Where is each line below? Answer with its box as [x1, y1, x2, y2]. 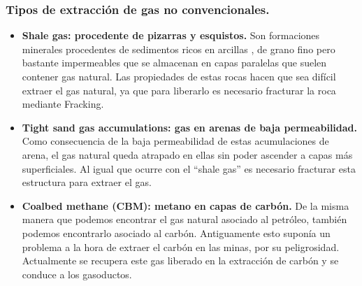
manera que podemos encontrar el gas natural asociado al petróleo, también [22, 212, 347, 227]
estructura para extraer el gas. [22, 175, 152, 190]
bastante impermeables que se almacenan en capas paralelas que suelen [22, 55, 327, 70]
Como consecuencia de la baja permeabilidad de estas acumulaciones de [22, 134, 329, 148]
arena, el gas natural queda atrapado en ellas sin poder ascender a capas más [22, 147, 353, 162]
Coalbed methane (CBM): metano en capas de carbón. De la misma [22, 198, 349, 213]
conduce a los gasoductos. [22, 266, 132, 281]
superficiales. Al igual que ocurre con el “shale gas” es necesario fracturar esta [22, 161, 356, 176]
